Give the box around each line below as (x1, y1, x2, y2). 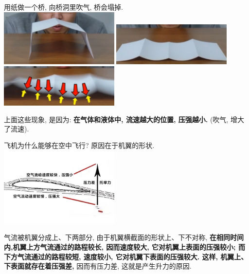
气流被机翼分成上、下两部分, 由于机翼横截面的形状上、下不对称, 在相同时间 (4, 232, 244, 242)
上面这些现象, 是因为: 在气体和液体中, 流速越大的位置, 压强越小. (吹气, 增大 (4, 114, 244, 124)
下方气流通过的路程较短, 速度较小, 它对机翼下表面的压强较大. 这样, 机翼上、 (4, 251, 248, 261)
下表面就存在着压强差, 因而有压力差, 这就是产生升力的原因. (4, 261, 192, 271)
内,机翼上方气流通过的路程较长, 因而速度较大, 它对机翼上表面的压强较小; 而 (4, 242, 245, 252)
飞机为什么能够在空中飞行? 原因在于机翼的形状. (4, 140, 155, 150)
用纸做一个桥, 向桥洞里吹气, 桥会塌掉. (4, 2, 123, 12)
